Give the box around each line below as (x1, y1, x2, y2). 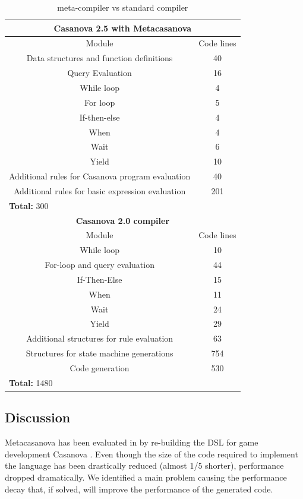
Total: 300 (9, 199, 49, 211)
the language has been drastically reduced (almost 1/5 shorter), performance (5, 459, 284, 472)
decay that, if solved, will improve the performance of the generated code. (5, 482, 273, 495)
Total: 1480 (9, 376, 53, 389)
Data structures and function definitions (26, 52, 173, 64)
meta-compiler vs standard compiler (57, 1, 188, 13)
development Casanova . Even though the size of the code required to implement (5, 447, 298, 460)
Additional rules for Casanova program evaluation (9, 170, 191, 182)
